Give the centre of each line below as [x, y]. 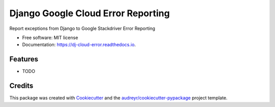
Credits [21, 86]
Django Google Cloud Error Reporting [90, 13]
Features [24, 59]
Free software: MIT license [50, 38]
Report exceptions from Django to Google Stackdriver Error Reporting [82, 28]
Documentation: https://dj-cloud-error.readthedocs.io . [79, 45]
